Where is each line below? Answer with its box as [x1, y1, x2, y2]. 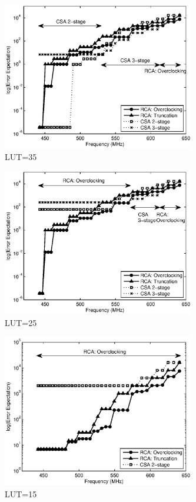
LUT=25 [5, 316, 37, 328]
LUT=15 [5, 487, 37, 500]
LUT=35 [5, 150, 37, 162]
